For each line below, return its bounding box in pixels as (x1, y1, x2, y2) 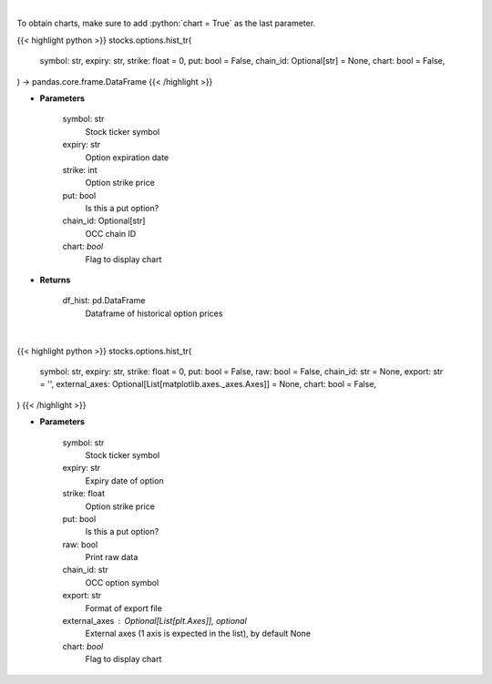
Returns (39, 274, 71, 286)
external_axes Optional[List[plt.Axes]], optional (62, 616, 248, 627)
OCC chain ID (85, 228, 137, 239)
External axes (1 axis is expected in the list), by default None (85, 628, 312, 639)
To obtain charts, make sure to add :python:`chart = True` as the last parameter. (16, 18, 316, 29)
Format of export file (85, 602, 163, 614)
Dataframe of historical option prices (85, 308, 223, 319)
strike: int (62, 164, 97, 175)
